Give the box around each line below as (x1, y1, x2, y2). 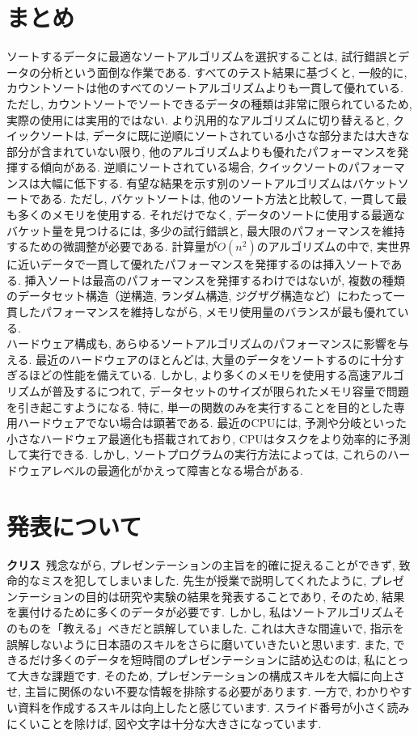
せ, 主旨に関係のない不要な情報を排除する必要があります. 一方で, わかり (6, 683, 390, 700)
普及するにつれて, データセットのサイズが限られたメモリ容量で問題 (51, 383, 409, 399)
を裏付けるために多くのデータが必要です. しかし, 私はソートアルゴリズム (6, 604, 394, 621)
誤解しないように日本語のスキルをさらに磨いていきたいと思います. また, (6, 635, 390, 652)
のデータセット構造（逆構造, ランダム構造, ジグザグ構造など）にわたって (6, 287, 394, 304)
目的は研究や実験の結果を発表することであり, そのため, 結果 (85, 587, 405, 604)
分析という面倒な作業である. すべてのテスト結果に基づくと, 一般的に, (40, 63, 407, 80)
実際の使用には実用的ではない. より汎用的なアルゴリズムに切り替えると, (6, 111, 390, 128)
